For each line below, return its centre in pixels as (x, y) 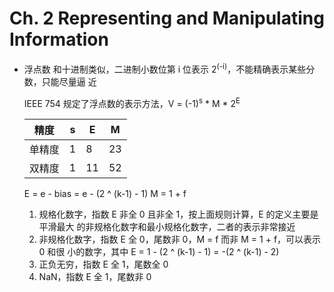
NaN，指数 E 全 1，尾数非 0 (95, 277)
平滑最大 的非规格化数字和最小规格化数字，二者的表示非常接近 (167, 227)
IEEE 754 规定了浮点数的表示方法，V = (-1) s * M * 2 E (132, 102)
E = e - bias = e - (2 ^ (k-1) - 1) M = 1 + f (105, 194)
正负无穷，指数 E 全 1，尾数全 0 (103, 264)
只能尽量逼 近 (69, 81)
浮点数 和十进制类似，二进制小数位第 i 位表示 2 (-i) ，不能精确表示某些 (165, 68)
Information (59, 39)
